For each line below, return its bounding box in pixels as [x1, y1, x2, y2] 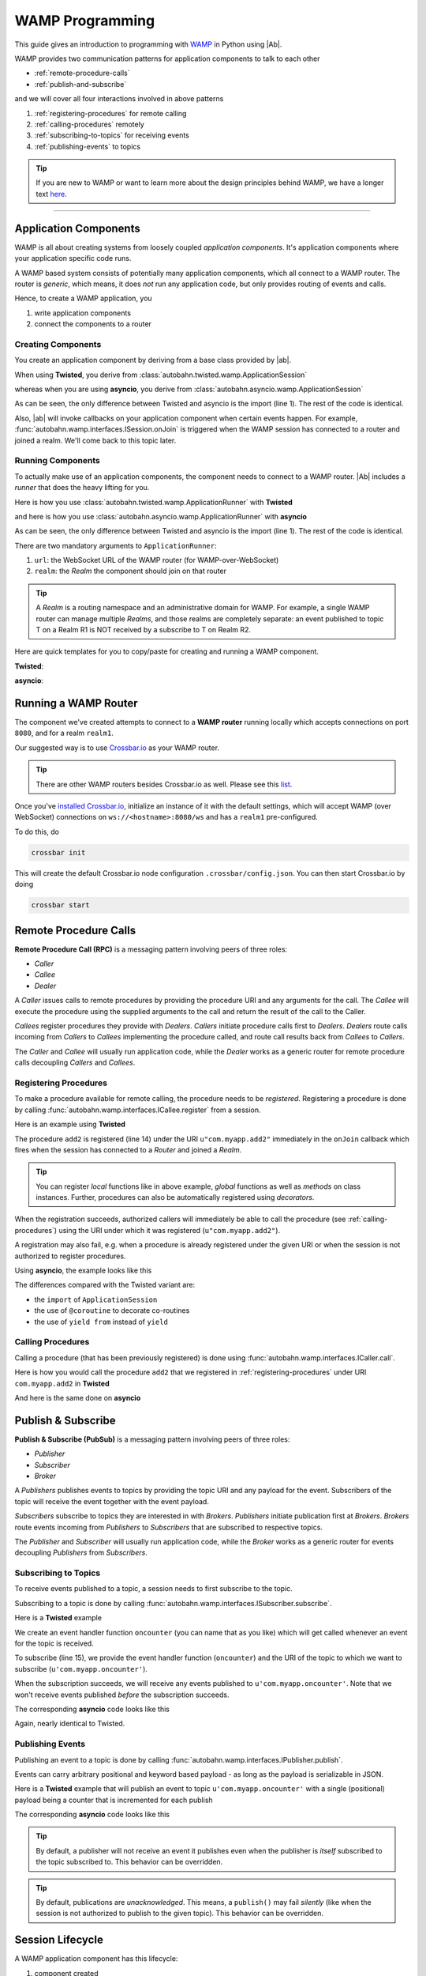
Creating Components [14, 338, 102, 349]
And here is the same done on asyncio [14, 1393, 141, 1402]
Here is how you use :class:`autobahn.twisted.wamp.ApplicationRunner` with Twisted [14, 497, 293, 507]
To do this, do [14, 827, 59, 836]
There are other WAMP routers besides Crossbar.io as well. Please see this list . [35, 779, 293, 789]
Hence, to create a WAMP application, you [14, 293, 153, 304]
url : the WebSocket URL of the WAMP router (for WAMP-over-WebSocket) [34, 556, 279, 565]
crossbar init [31, 848, 86, 857]
